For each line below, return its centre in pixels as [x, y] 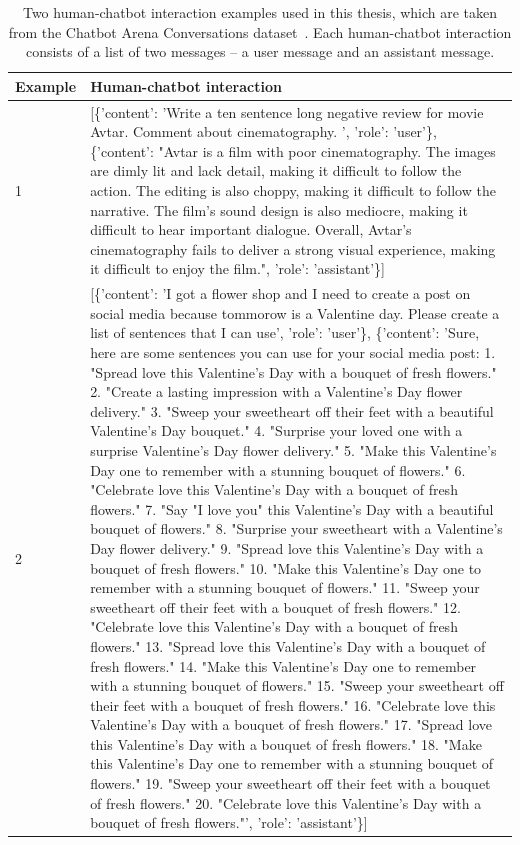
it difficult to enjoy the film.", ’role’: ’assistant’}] [237, 268]
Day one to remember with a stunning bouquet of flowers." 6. [278, 469]
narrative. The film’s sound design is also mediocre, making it [279, 209]
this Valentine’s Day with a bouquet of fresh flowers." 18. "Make [286, 743]
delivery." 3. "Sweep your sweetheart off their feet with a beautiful [292, 410]
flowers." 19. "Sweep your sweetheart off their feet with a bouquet [290, 783]
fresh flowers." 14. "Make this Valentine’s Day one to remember [283, 665]
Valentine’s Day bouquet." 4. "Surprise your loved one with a [276, 430]
